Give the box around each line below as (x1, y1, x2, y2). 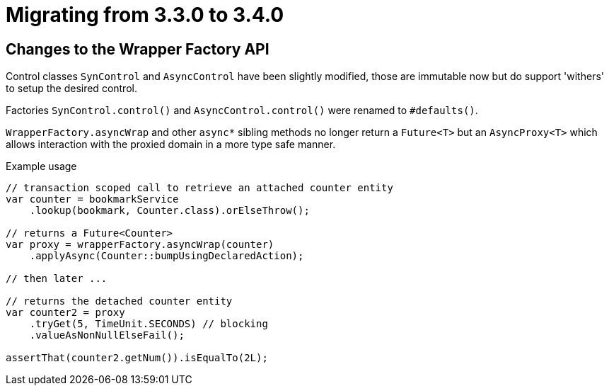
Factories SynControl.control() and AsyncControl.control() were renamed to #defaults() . (6, 104, 478, 117)
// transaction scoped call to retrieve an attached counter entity (6, 182, 393, 194)
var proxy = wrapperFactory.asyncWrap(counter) (6, 239, 274, 251)
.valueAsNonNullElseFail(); (29, 329, 185, 341)
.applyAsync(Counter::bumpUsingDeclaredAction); (29, 250, 304, 262)
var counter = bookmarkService (6, 193, 179, 205)
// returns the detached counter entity (6, 295, 233, 307)
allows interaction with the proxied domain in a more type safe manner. (6, 138, 336, 151)
